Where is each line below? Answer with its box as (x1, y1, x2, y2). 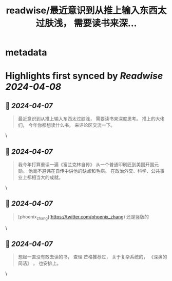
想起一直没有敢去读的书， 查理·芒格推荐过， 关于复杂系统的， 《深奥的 (17, 254, 167, 260)
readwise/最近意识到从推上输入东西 (6, 5, 158, 16)
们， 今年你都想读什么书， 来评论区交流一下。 (17, 122, 116, 128)
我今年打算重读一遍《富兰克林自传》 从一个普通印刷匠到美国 (17, 162, 145, 167)
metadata (5, 47, 47, 58)
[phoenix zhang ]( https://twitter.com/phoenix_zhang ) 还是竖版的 (17, 213, 149, 221)
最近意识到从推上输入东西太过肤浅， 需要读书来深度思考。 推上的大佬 (17, 116, 165, 122)
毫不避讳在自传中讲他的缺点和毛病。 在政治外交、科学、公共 (32, 168, 160, 174)
